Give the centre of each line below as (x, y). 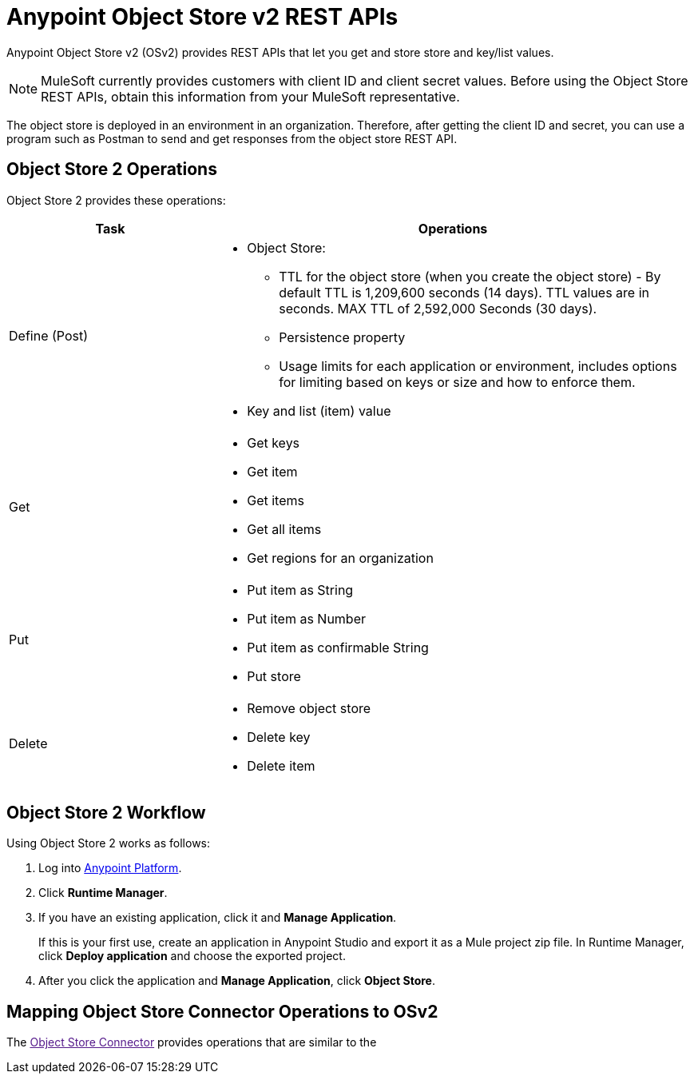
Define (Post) (49, 335)
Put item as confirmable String (338, 647)
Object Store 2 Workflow (106, 813)
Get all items (284, 529)
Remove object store (309, 708)
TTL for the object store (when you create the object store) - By (470, 276)
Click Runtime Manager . (103, 893)
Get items (276, 500)
